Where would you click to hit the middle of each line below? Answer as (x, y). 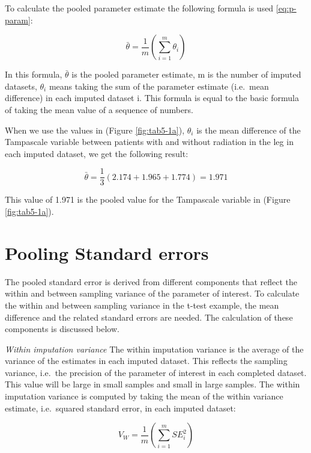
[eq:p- (286, 8)
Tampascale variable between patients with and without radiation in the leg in (149, 142)
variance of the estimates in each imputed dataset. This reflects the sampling (146, 361)
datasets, (21, 86)
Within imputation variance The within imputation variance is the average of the (154, 349)
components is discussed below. (62, 329)
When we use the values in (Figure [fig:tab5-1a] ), (95, 130)
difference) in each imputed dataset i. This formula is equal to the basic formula (152, 98)
